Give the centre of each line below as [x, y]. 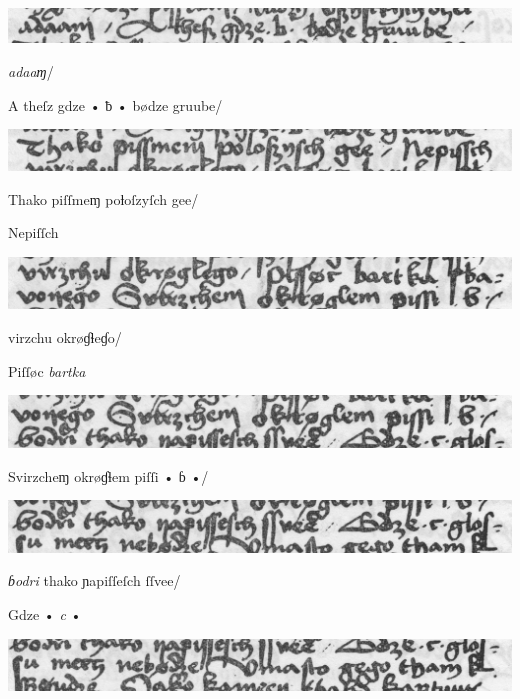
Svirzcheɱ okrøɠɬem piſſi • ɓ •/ [108, 475]
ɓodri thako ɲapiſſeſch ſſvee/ [94, 580]
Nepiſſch [33, 232]
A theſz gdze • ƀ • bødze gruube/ [115, 104]
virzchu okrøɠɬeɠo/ [65, 337]
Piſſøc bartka [47, 370]
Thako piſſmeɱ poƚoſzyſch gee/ [103, 198]
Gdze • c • [45, 613]
